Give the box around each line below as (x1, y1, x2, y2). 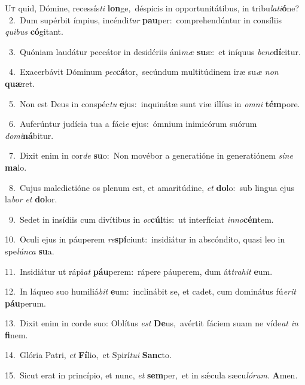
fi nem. (5, 328, 28, 341)
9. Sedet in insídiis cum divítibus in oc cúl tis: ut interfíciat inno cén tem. (8, 213, 274, 225)
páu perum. (5, 296, 46, 309)
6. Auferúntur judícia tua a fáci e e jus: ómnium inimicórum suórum (8, 117, 257, 130)
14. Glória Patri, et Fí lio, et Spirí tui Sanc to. (5, 348, 172, 361)
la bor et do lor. (5, 193, 57, 205)
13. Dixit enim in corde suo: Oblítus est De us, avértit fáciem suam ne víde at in (5, 317, 298, 329)
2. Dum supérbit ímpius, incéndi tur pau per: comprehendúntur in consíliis (8, 13, 282, 26)
